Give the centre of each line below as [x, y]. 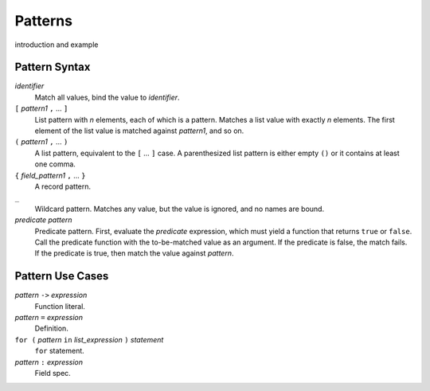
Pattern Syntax [53, 67]
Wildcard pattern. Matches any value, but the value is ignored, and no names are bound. [180, 209]
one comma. [55, 164]
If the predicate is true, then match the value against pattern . [134, 253]
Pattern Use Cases [62, 276]
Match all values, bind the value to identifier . [107, 97]
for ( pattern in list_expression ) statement [89, 339]
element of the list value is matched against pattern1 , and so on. [139, 131]
